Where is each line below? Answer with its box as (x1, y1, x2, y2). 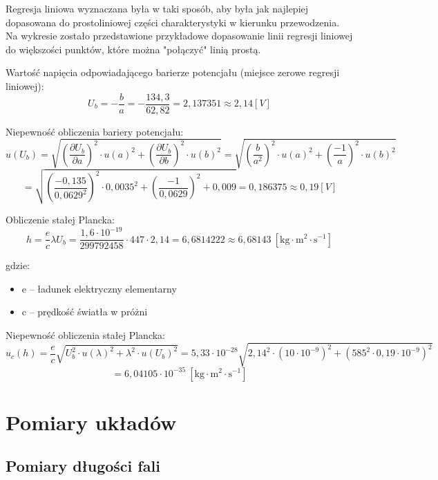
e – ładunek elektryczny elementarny (21, 281, 177, 295)
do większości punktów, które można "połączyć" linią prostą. (6, 41, 261, 56)
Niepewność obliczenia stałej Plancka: (6, 327, 165, 342)
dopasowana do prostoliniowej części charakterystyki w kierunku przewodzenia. (6, 15, 340, 29)
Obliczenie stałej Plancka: (6, 212, 115, 226)
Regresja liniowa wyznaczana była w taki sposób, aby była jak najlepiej (6, 1, 309, 15)
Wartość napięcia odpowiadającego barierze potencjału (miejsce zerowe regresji (6, 65, 340, 80)
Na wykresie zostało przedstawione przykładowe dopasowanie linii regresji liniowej (6, 28, 353, 43)
